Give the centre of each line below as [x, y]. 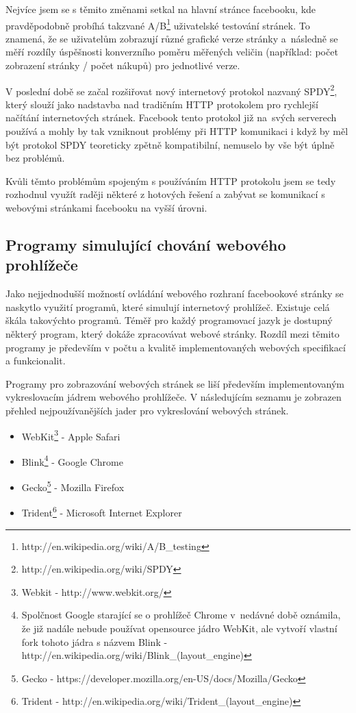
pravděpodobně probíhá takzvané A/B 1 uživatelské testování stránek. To [158, 24]
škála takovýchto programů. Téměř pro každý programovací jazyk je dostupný [169, 320]
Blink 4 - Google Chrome [72, 460]
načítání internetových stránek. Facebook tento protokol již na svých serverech [171, 117]
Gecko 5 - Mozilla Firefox [73, 486]
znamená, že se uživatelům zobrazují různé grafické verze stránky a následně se [172, 38]
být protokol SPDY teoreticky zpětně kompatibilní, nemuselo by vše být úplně [170, 144]
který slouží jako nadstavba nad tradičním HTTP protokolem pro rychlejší [162, 104]
